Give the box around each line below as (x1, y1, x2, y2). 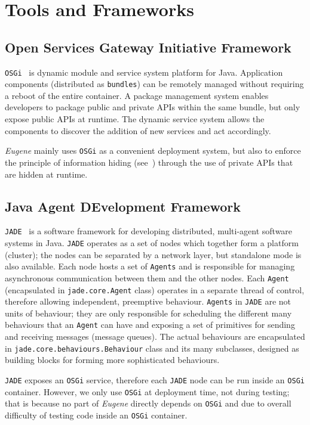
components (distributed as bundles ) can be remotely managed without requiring (5, 77, 304, 90)
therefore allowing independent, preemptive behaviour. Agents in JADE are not (5, 295, 291, 308)
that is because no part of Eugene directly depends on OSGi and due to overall (5, 397, 291, 410)
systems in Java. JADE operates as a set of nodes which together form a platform (5, 236, 299, 249)
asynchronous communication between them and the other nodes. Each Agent (5, 271, 289, 284)
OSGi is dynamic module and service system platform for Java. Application (5, 66, 283, 78)
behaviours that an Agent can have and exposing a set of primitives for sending (5, 318, 295, 331)
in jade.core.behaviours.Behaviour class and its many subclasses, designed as (5, 342, 299, 354)
